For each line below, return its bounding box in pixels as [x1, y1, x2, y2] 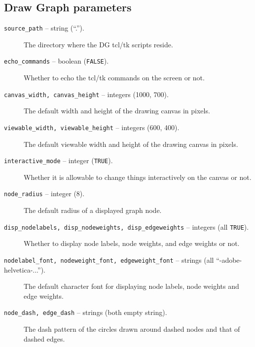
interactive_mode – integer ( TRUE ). [4, 155, 113, 166]
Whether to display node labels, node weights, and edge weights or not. [24, 238, 240, 248]
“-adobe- [216, 254, 242, 265]
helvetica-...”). [4, 264, 45, 275]
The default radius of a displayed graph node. [24, 205, 162, 215]
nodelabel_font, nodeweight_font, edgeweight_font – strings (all [4, 254, 214, 265]
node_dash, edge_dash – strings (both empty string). [4, 307, 167, 317]
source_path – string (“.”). [4, 23, 84, 33]
